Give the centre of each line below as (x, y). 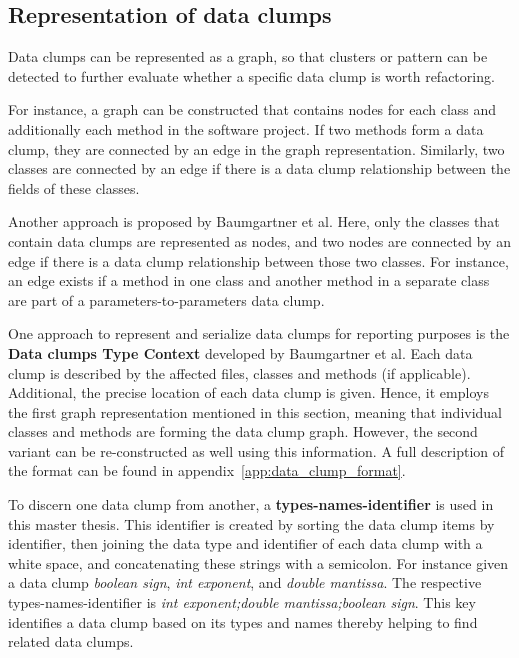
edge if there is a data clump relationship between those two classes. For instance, (258, 260)
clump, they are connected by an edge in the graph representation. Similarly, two (256, 148)
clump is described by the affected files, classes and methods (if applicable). (239, 372)
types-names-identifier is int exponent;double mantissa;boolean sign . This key (242, 602)
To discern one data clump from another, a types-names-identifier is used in (251, 504)
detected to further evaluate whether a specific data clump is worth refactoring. (251, 75)
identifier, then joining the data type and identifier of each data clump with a (245, 543)
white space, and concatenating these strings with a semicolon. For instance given (258, 562)
